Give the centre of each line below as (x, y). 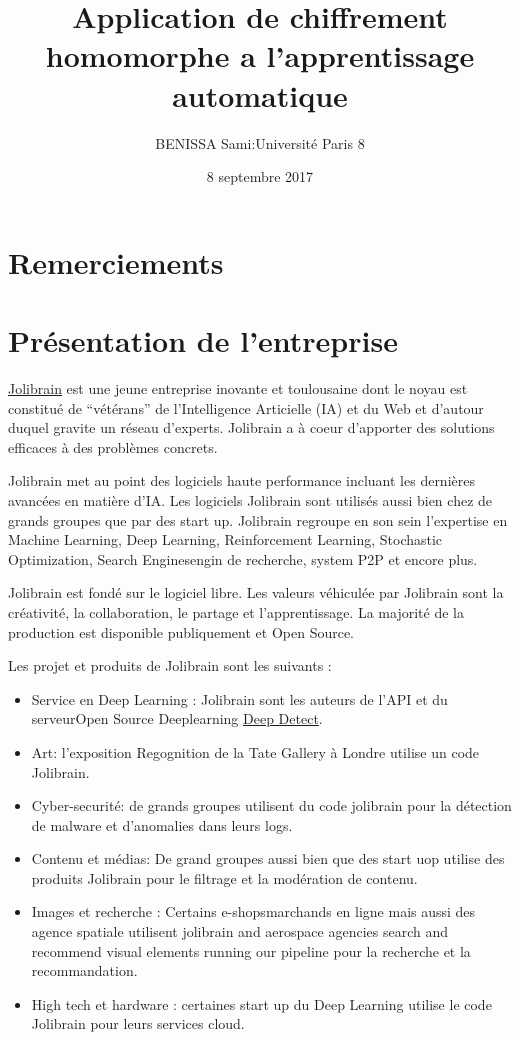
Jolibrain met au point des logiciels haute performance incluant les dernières (241, 480)
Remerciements (116, 261)
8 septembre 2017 (260, 176)
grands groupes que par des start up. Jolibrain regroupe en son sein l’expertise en (258, 519)
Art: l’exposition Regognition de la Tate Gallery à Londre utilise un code (255, 751)
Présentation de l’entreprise (203, 340)
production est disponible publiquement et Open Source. (181, 631)
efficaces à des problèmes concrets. (113, 446)
